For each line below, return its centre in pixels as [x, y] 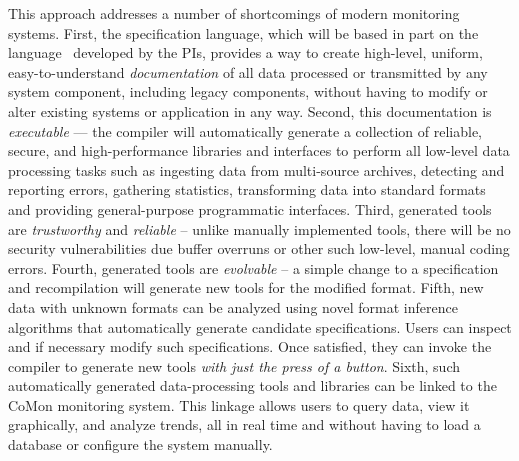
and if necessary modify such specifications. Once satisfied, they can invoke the [250, 346]
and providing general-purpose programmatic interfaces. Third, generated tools [250, 208]
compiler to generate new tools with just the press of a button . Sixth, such [234, 365]
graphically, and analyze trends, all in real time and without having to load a [244, 424]
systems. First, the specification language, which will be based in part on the [243, 32]
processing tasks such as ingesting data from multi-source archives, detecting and [256, 169]
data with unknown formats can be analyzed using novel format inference [233, 306]
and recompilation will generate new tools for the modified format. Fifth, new [246, 287]
